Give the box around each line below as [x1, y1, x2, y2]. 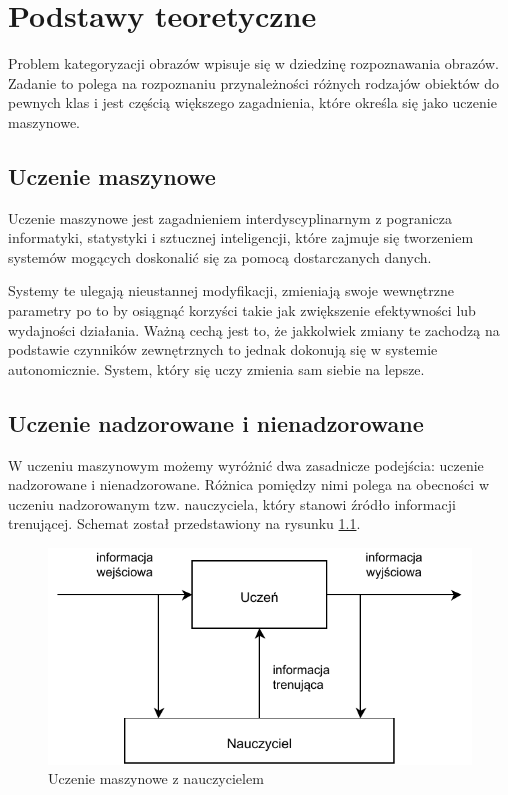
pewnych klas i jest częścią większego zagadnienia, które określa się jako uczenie [8, 92, 497, 113]
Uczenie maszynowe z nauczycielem [48, 768, 264, 789]
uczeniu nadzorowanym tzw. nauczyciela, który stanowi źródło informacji [8, 493, 456, 514]
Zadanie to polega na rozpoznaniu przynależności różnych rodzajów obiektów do [8, 72, 500, 93]
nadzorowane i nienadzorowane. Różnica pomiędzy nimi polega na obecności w [8, 474, 489, 495]
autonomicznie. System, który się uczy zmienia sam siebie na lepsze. [8, 358, 425, 379]
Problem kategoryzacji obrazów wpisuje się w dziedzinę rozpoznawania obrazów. [8, 53, 499, 74]
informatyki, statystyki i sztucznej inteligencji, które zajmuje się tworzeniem [8, 227, 474, 248]
